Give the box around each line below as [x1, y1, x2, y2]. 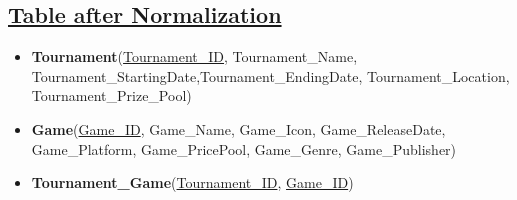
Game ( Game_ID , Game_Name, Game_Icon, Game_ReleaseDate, [31, 118, 446, 139]
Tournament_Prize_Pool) [31, 85, 192, 106]
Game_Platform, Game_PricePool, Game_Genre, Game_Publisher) [31, 138, 457, 159]
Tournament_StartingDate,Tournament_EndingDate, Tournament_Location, [31, 65, 510, 86]
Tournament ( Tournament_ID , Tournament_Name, [31, 46, 358, 67]
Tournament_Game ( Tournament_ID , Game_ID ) [31, 172, 354, 193]
